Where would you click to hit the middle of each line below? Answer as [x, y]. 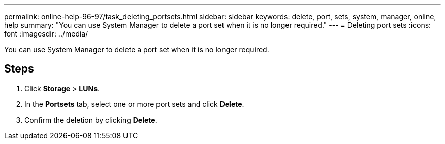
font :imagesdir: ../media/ [46, 34]
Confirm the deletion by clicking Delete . [91, 120]
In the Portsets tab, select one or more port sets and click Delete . [134, 104]
